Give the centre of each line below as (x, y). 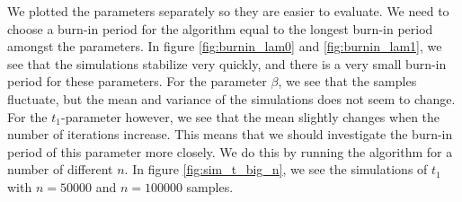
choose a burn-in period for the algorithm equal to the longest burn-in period (220, 28)
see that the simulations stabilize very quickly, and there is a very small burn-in (227, 63)
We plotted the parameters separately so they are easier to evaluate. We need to (228, 11)
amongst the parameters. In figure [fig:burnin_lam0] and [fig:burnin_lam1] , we (225, 46)
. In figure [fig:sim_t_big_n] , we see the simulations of (276, 169)
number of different (60, 169)
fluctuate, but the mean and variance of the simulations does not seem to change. (231, 98)
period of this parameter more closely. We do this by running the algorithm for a (230, 151)
